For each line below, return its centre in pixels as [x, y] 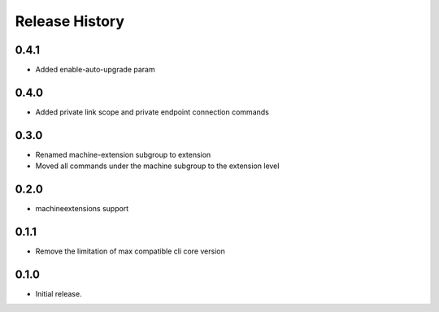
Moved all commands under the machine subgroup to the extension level [157, 166]
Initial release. [59, 293]
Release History [70, 21]
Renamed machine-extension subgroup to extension [123, 154]
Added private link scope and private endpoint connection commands [152, 112]
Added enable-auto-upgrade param [95, 70]
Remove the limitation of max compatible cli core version [130, 251]
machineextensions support [82, 209]
